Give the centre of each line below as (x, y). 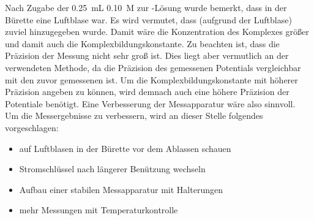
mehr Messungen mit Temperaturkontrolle (99, 210)
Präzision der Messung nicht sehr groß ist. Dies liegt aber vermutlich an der (147, 55)
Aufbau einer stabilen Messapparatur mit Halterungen (121, 189)
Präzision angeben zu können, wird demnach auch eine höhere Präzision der (147, 92)
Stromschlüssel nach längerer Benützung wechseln (112, 169)
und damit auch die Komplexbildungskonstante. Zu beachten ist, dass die (142, 43)
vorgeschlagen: (32, 127)
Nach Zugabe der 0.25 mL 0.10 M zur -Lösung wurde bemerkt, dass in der (146, 7)
